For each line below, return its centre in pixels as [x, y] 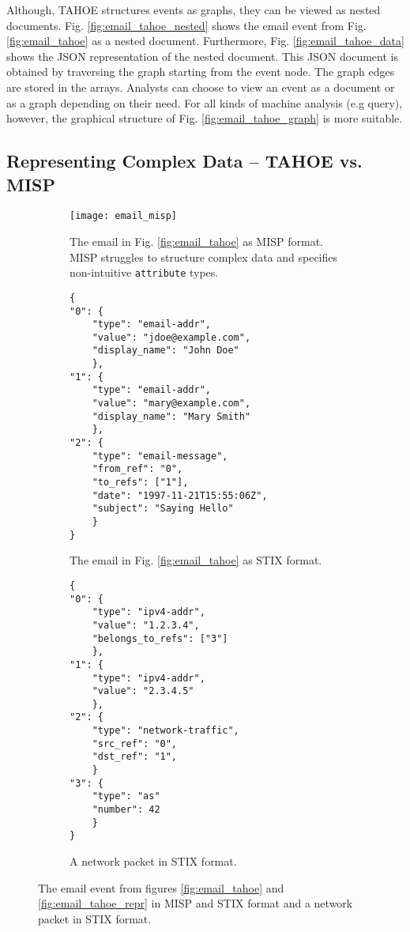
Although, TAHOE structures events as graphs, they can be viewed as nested [194, 9]
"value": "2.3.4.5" [143, 691]
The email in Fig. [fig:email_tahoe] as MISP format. [196, 241]
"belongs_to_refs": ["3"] [160, 638]
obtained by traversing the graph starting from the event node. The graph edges [201, 72]
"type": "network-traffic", [166, 731]
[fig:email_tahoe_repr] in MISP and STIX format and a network [196, 903]
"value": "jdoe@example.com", [171, 337]
